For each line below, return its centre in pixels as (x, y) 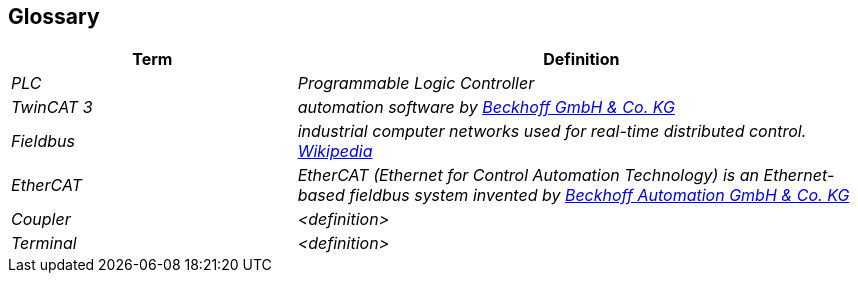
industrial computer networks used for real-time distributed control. (552, 131)
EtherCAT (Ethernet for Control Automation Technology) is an (528, 175)
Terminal (44, 243)
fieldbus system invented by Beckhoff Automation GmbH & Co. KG (599, 195)
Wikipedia (335, 151)
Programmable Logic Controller (416, 83)
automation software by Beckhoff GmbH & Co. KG (486, 107)
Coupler (41, 219)
